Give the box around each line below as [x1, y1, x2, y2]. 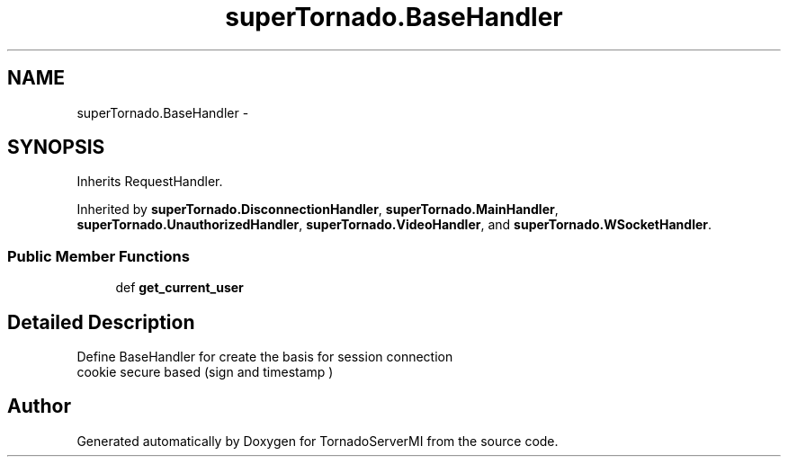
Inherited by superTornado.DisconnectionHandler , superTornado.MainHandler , [76, 201, 559, 218]
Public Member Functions [7, 246, 190, 265]
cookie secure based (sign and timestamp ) [76, 364, 334, 380]
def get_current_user [115, 280, 244, 296]
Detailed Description [7, 310, 195, 334]
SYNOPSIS [7, 136, 105, 159]
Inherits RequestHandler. [76, 174, 223, 190]
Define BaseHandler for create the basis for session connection [76, 349, 453, 365]
